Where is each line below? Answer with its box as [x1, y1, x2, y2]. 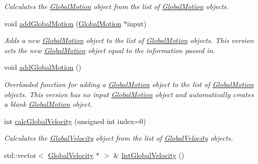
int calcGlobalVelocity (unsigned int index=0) [4, 115, 146, 126]
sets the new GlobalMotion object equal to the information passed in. [4, 45, 215, 55]
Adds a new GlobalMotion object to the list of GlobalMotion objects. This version [4, 35, 254, 46]
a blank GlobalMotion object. [4, 99, 92, 109]
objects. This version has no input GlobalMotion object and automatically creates [4, 89, 254, 99]
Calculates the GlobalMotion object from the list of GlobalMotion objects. [4, 1, 229, 11]
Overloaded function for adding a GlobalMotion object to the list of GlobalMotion [4, 78, 254, 89]
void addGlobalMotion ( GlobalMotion [4, 18, 122, 28]
